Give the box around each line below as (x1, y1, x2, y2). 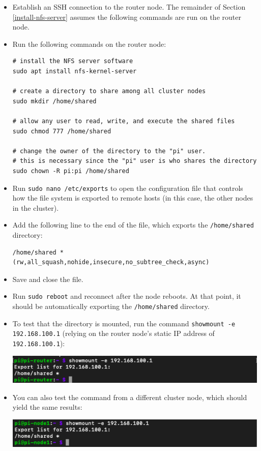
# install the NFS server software (12, 58, 133, 65)
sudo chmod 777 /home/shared (12, 127, 111, 135)
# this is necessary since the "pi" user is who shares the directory (12, 157, 257, 165)
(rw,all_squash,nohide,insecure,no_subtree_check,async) (12, 259, 210, 266)
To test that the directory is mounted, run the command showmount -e (12, 318, 236, 328)
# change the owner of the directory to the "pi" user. (12, 147, 206, 155)
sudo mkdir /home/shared (12, 97, 97, 105)
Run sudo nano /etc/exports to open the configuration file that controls (12, 182, 243, 193)
